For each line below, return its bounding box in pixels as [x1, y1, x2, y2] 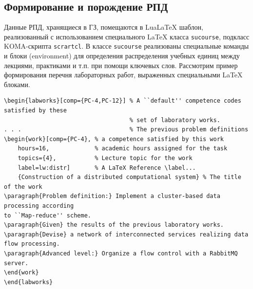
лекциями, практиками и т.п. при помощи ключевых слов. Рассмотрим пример [4, 60, 238, 70]
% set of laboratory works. [129, 116, 220, 124]
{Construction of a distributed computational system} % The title [18, 174, 241, 181]
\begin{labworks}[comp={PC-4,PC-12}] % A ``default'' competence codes [4, 97, 241, 105]
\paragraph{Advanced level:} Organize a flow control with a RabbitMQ [4, 250, 238, 257]
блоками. [4, 79, 30, 89]
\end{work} [4, 269, 39, 276]
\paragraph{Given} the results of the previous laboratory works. [4, 221, 224, 229]
